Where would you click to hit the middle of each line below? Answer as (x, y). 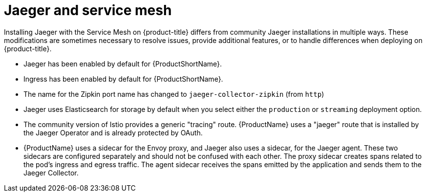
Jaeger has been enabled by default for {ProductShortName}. (123, 64)
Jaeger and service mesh (88, 10)
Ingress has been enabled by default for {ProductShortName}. (123, 79)
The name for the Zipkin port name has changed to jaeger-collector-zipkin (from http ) (174, 94)
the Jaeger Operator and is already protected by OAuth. (113, 132)
